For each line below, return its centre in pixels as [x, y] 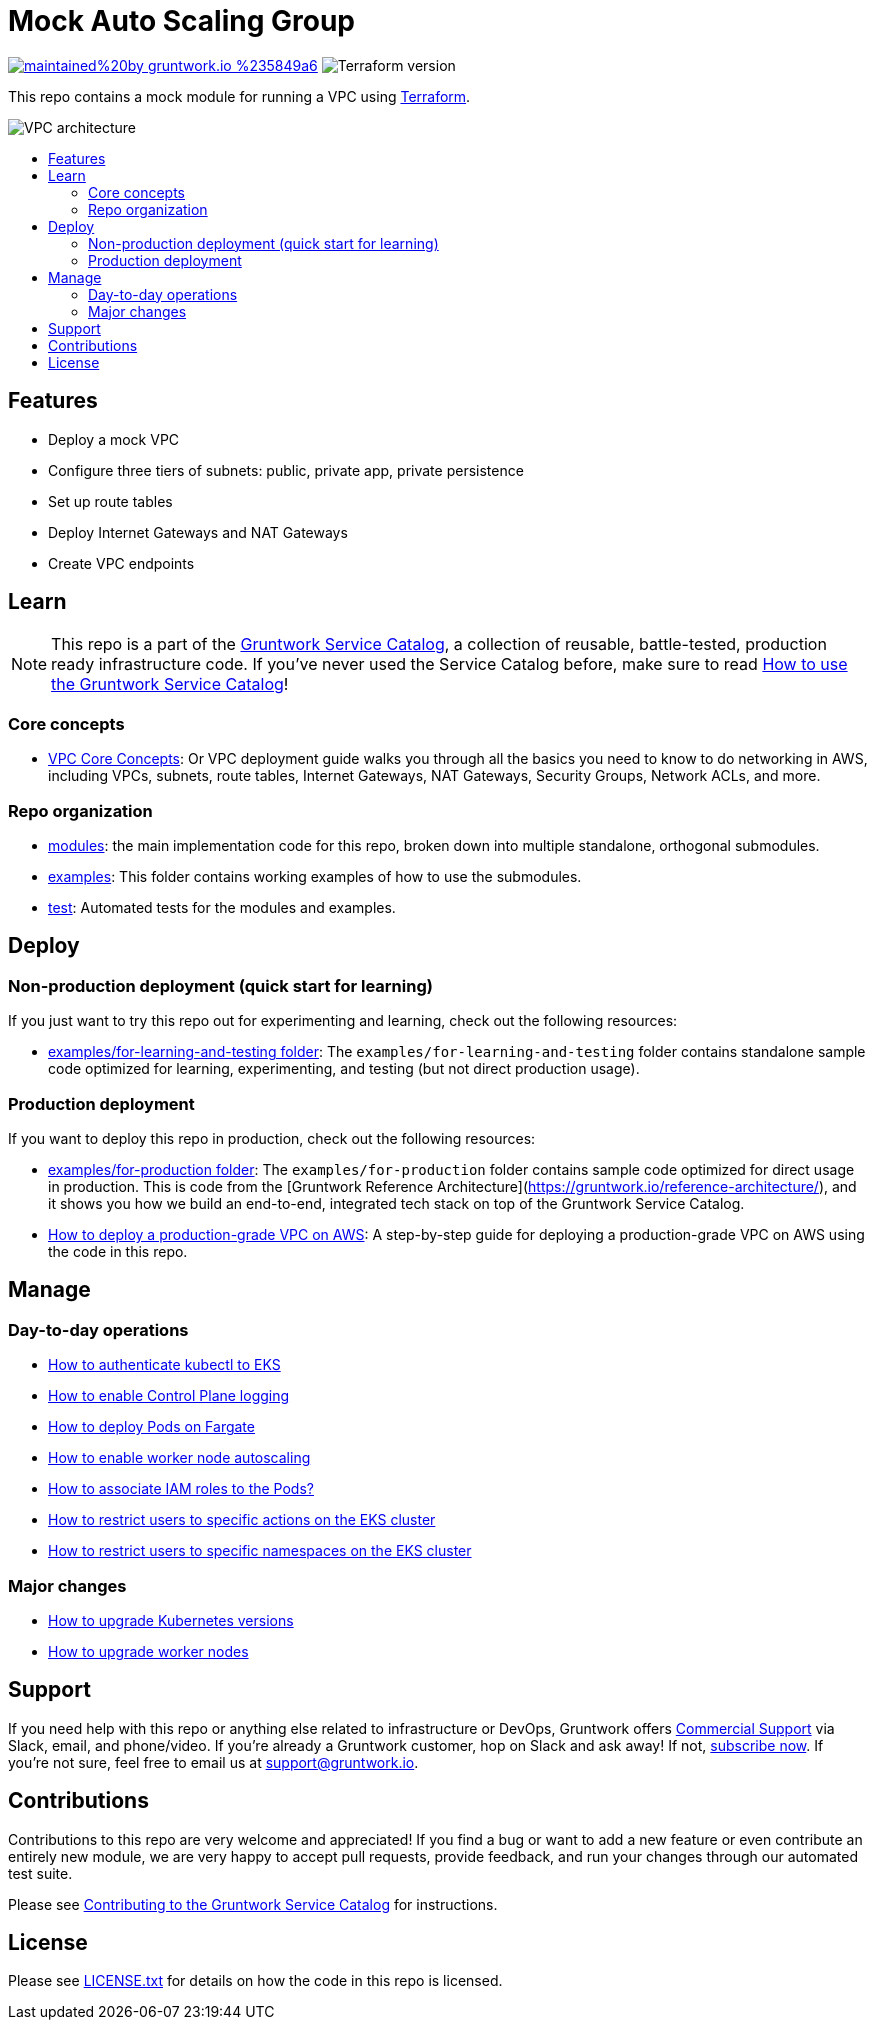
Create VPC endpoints [121, 563]
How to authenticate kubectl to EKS [164, 1365]
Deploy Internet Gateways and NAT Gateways [198, 532]
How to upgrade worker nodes [148, 1651]
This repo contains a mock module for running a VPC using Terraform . [239, 96]
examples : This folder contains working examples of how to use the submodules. [315, 876]
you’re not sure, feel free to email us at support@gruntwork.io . [213, 1762]
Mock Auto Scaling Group [181, 21]
